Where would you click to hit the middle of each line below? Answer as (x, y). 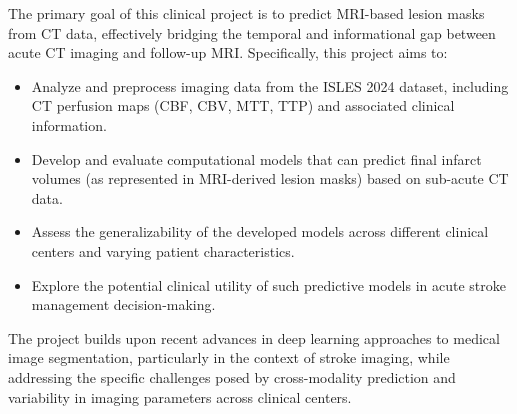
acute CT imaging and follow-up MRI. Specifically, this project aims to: (228, 52)
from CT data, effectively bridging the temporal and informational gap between (252, 32)
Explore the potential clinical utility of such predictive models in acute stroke (269, 284)
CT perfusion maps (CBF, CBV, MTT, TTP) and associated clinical (243, 105)
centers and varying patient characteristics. (163, 250)
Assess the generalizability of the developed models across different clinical (260, 231)
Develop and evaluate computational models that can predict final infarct (256, 158)
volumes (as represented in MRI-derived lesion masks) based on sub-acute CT (270, 178)
